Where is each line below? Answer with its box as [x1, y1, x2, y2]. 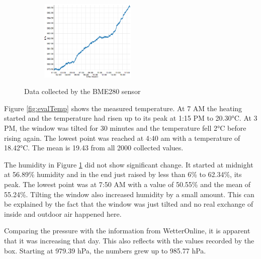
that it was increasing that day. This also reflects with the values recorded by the [4, 235, 254, 245]
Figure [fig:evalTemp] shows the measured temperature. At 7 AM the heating [4, 103, 242, 113]
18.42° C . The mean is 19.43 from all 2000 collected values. [4, 142, 184, 153]
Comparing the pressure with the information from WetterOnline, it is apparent [4, 225, 250, 236]
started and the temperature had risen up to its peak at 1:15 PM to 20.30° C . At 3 [4, 113, 257, 123]
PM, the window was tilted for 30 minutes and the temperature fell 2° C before [4, 123, 246, 133]
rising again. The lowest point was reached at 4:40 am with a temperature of [4, 132, 240, 143]
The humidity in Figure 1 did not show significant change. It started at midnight [4, 159, 253, 169]
